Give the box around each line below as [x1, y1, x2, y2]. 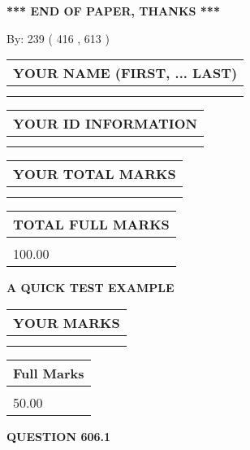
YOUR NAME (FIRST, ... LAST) [13, 63, 238, 83]
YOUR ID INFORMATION [13, 114, 197, 133]
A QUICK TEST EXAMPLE [6, 279, 175, 296]
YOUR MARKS [13, 312, 120, 332]
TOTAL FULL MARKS [13, 215, 170, 234]
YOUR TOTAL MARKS [13, 164, 176, 184]
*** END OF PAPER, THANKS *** [6, 2, 220, 19]
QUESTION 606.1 [6, 427, 111, 444]
